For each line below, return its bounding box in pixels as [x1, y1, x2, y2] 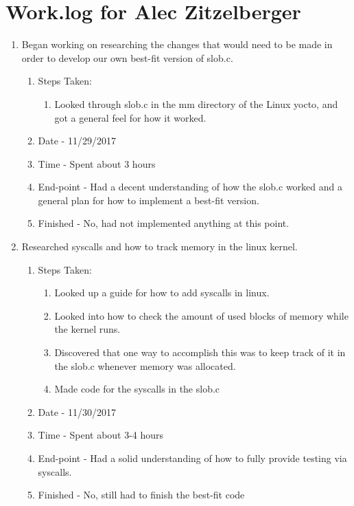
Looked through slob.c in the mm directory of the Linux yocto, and [54, 96, 338, 111]
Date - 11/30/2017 [38, 404, 116, 419]
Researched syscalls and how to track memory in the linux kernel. [21, 239, 298, 254]
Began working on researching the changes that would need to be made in [21, 37, 333, 52]
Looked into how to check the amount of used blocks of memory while [54, 308, 349, 322]
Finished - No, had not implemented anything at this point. [38, 216, 290, 230]
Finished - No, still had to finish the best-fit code [38, 487, 245, 502]
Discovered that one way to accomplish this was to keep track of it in [54, 345, 346, 360]
